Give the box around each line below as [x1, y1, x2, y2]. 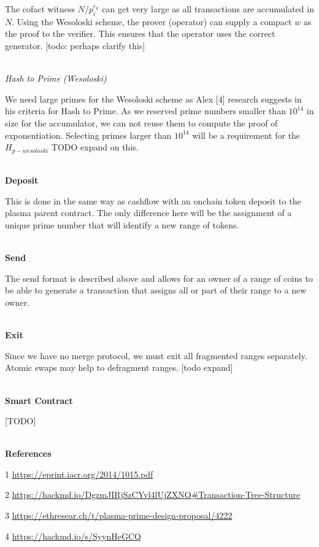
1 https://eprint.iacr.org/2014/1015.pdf [5, 467, 153, 480]
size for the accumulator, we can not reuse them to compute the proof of [5, 116, 278, 129]
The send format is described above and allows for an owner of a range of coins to [5, 271, 313, 284]
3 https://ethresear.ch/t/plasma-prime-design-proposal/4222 [5, 509, 233, 522]
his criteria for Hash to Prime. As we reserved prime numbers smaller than [5, 104, 286, 117]
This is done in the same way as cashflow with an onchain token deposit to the [5, 194, 301, 207]
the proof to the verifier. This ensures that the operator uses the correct [5, 27, 275, 40]
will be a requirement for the [192, 128, 301, 141]
